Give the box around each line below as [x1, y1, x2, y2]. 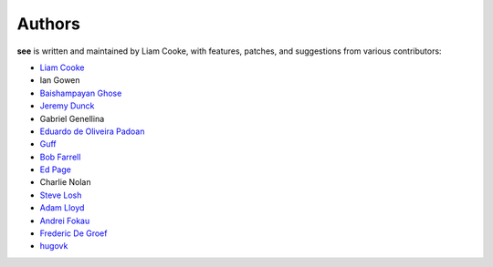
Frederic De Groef [39, 228, 108, 239]
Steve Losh [39, 190, 82, 200]
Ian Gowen [39, 75, 81, 86]
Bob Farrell [39, 151, 81, 162]
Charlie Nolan [39, 177, 91, 188]
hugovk [39, 241, 68, 252]
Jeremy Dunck [39, 100, 95, 111]
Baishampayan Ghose [39, 87, 122, 98]
